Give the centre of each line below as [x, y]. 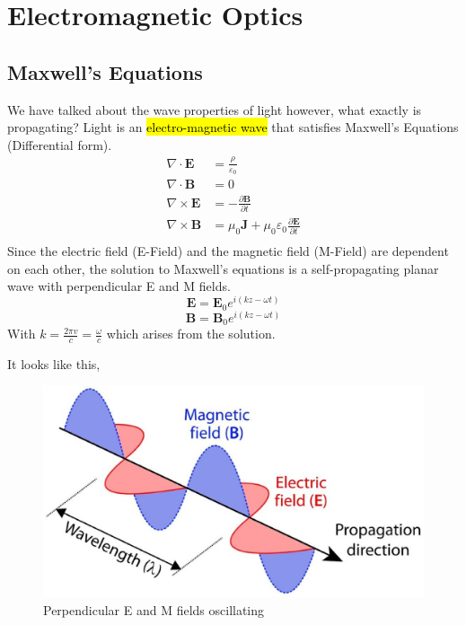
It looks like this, [54, 363]
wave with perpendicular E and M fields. [119, 286]
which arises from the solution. [191, 334]
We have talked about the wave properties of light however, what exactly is [215, 109]
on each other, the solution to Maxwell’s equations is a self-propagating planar [223, 268]
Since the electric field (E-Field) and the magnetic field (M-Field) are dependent [228, 251]
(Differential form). [60, 144]
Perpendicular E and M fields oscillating [154, 609]
